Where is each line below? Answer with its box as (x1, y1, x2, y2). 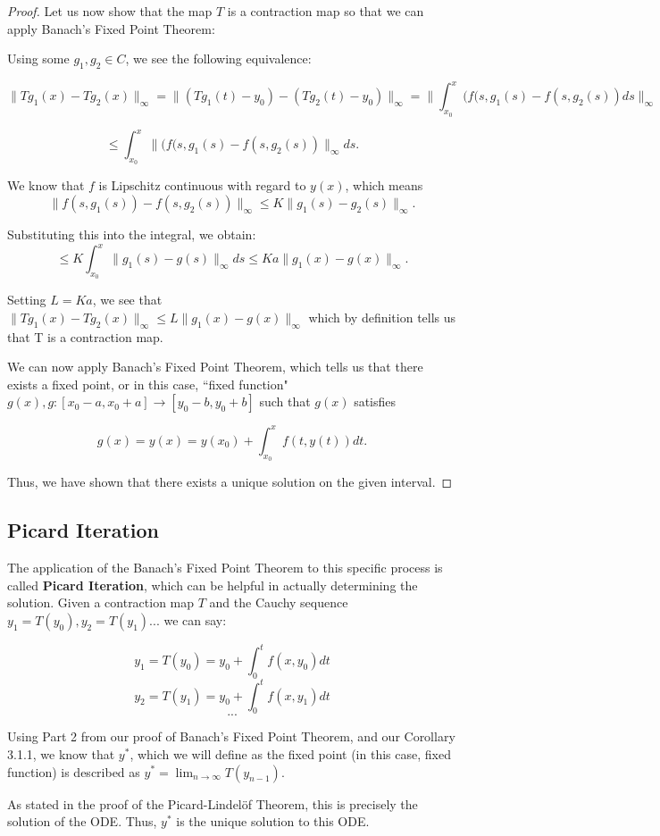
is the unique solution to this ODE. (176, 812, 370, 831)
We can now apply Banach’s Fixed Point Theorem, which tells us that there (7, 357, 423, 376)
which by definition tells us (308, 307, 456, 326)
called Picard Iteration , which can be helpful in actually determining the (7, 575, 418, 594)
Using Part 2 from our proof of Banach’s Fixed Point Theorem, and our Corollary (7, 727, 455, 746)
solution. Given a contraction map (7, 593, 195, 612)
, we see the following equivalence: (125, 49, 312, 68)
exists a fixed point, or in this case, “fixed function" (7, 374, 288, 393)
